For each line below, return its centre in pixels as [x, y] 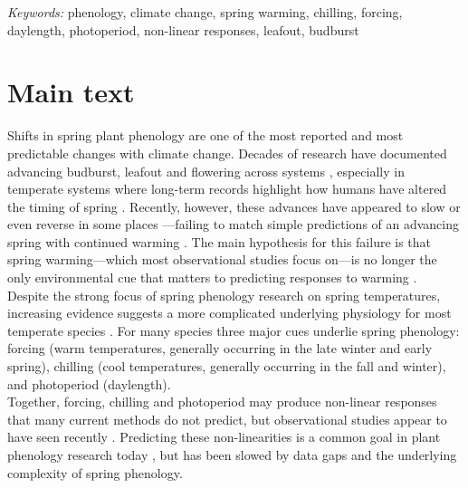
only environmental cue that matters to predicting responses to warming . [212, 277]
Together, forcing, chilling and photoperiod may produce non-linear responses [222, 402]
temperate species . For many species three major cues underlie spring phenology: [234, 330]
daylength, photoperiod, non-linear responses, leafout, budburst [183, 29]
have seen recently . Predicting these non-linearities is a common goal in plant [224, 437]
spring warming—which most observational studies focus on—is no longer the [222, 259]
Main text [71, 92]
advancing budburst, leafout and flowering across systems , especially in [206, 171]
